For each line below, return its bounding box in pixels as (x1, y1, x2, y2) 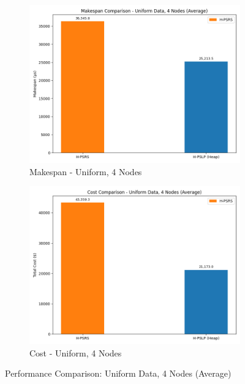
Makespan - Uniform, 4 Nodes (29, 165, 142, 178)
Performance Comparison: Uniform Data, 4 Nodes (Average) (5, 367, 232, 380)
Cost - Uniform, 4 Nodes (29, 346, 122, 359)
